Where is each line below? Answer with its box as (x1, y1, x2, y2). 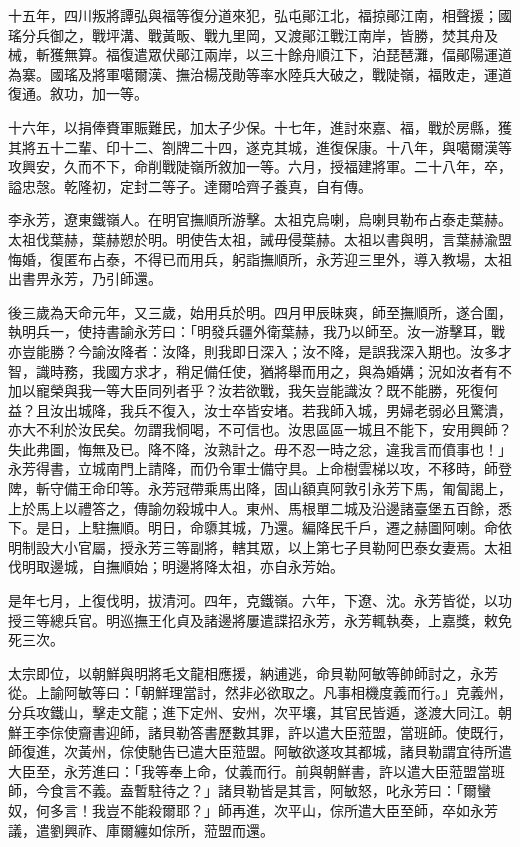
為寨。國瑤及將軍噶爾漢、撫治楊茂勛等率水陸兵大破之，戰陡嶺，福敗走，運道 (8, 63, 512, 84)
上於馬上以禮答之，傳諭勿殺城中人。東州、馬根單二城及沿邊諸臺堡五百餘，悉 (8, 497, 512, 518)
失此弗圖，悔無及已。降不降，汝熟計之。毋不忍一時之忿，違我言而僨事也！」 (8, 438, 512, 459)
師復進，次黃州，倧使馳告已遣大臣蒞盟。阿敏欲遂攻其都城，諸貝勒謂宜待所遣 (8, 741, 512, 762)
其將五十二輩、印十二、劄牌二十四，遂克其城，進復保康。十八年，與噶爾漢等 (8, 136, 512, 157)
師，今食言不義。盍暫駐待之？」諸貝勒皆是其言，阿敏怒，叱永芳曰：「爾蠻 (8, 780, 491, 801)
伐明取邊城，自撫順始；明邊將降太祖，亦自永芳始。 (8, 556, 344, 577)
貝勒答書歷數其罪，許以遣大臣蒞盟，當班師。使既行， (161, 721, 512, 742)
